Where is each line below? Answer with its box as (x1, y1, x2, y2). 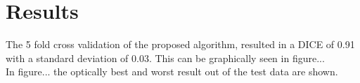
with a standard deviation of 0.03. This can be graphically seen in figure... (6, 50, 325, 65)
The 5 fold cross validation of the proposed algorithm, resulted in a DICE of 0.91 (6, 37, 355, 52)
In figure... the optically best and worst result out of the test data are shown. (6, 64, 338, 79)
